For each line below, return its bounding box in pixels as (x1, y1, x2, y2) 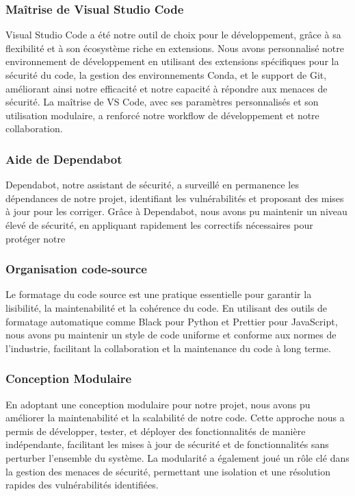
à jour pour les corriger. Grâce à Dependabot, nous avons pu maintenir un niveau (5, 204, 347, 219)
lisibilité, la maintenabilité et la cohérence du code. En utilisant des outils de (5, 300, 327, 314)
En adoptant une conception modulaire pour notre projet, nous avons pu (5, 397, 311, 411)
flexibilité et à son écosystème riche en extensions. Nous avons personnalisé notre (5, 40, 345, 55)
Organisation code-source (5, 260, 147, 277)
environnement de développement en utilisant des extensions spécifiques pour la (5, 54, 339, 69)
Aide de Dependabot (5, 150, 122, 167)
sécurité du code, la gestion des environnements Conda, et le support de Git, (5, 68, 327, 82)
